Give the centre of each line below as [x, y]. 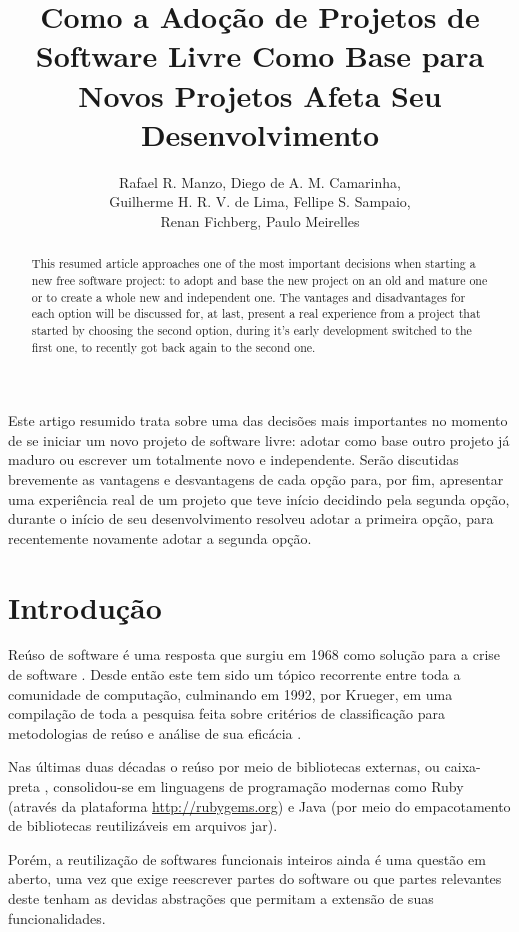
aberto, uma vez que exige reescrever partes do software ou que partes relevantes [255, 878]
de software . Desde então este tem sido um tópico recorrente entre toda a [234, 674]
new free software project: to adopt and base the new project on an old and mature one [259, 279]
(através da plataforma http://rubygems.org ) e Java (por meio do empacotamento [259, 805]
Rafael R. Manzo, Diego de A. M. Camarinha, [260, 181]
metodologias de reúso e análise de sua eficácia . [155, 732]
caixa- [462, 766]
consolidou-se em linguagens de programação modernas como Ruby [258, 786]
